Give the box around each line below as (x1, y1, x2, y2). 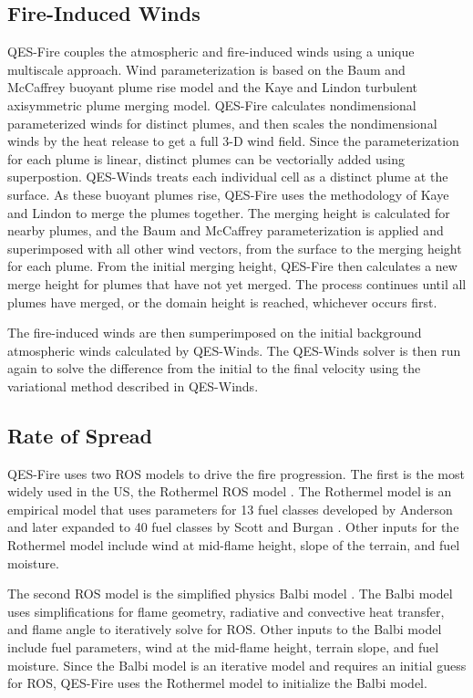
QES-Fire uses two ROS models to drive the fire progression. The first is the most (7, 464, 465, 483)
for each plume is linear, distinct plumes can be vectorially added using (7, 149, 405, 168)
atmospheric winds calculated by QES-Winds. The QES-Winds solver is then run (7, 340, 461, 359)
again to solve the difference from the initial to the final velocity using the (7, 359, 421, 378)
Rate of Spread (7, 421, 152, 449)
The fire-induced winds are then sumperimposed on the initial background (7, 323, 422, 342)
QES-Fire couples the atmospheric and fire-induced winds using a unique (7, 42, 415, 61)
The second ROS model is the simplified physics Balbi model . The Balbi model (7, 584, 453, 603)
